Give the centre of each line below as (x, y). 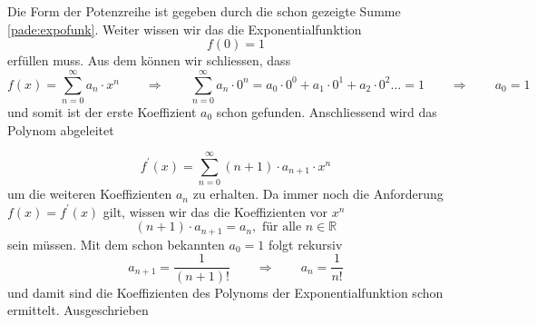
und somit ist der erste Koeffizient (102, 111)
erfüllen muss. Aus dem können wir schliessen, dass (149, 60)
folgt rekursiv (305, 244)
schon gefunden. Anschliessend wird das (327, 111)
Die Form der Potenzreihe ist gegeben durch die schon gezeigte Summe (204, 11)
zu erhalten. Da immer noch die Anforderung (318, 194)
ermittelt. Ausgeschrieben (78, 310)
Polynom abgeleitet (61, 129)
